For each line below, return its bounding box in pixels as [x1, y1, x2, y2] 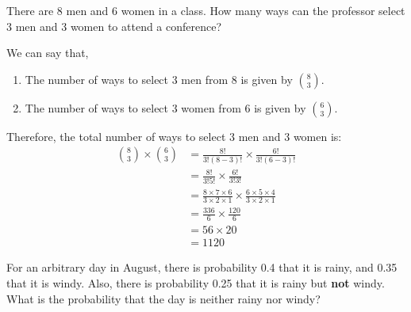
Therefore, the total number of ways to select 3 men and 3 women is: [6, 127, 342, 144]
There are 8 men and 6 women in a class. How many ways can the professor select [6, 2, 405, 18]
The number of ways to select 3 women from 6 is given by [25, 99, 306, 116]
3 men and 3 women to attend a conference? [6, 17, 222, 34]
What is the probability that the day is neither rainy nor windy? [6, 290, 321, 306]
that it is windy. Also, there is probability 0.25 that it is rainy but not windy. [6, 274, 385, 291]
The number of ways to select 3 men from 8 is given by [25, 70, 293, 87]
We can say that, [6, 44, 89, 61]
